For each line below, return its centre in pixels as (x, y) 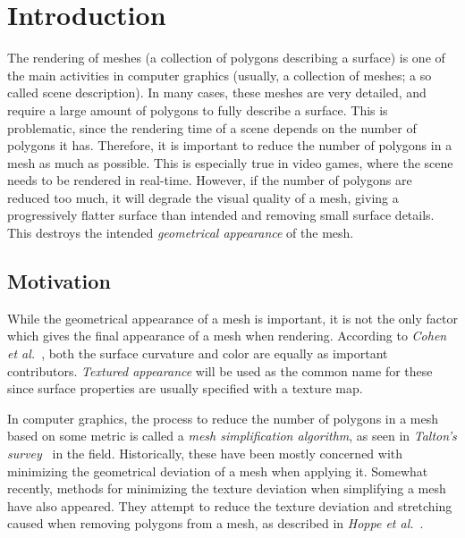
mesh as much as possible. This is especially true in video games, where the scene (230, 162)
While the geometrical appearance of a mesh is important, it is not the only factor (232, 318)
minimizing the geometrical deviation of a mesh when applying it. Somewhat (218, 471)
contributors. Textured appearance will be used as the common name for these (220, 370)
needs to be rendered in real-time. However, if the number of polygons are (210, 180)
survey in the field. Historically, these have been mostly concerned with (205, 454)
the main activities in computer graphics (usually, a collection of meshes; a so (220, 75)
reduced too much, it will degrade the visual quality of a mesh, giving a (203, 197)
